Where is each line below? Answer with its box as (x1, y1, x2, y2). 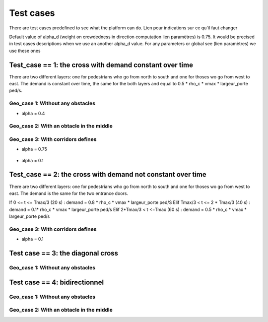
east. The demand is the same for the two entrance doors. (9, 190, 129, 196)
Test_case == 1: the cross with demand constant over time (9, 61, 194, 69)
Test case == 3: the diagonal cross (9, 249, 119, 258)
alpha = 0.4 (21, 110, 45, 116)
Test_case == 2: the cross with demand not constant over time (9, 170, 207, 179)
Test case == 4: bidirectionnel (9, 278, 104, 286)
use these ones (9, 48, 41, 54)
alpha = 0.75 (21, 146, 47, 152)
